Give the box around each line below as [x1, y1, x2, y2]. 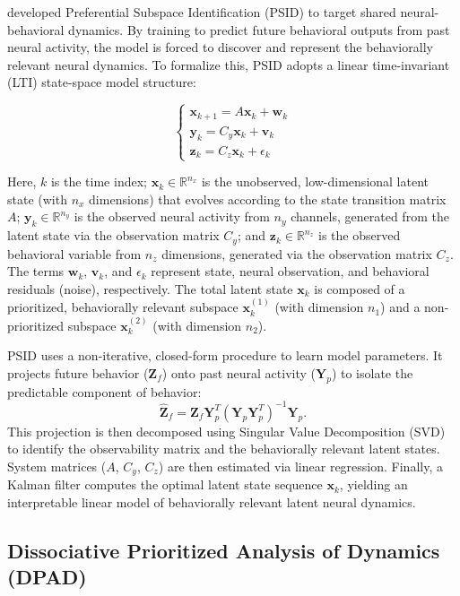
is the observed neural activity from [74, 207, 270, 226]
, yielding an [339, 475, 408, 494]
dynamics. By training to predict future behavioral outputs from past [68, 20, 450, 39]
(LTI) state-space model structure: [7, 73, 196, 91]
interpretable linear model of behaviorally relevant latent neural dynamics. [7, 493, 416, 512]
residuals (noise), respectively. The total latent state [7, 279, 293, 298]
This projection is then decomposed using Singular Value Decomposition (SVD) [7, 421, 446, 440]
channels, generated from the [291, 207, 449, 226]
